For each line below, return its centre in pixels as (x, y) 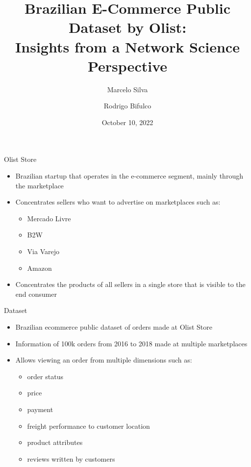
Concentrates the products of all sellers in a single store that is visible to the (130, 284)
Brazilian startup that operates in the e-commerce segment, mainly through (129, 176)
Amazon (39, 268)
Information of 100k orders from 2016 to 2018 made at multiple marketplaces (131, 343)
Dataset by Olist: (127, 27)
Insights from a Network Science (127, 46)
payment (40, 409)
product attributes (55, 442)
